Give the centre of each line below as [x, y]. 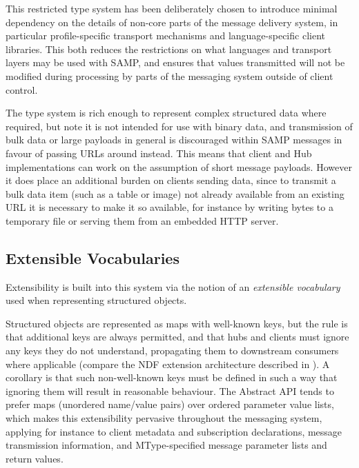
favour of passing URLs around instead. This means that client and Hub [159, 153]
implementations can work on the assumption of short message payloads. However [179, 166]
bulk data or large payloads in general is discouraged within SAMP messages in [174, 140]
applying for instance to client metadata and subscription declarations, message [174, 431]
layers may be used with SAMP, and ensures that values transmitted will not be [175, 62]
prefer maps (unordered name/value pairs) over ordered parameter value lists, [170, 404]
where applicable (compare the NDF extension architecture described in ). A [168, 364]
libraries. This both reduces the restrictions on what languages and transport [169, 49]
